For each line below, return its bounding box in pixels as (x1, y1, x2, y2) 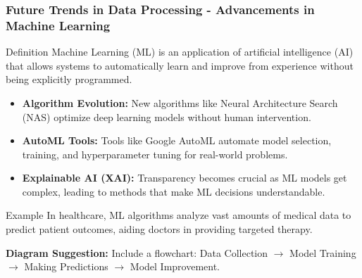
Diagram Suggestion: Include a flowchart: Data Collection (6, 245, 268, 260)
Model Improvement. (130, 259, 220, 274)
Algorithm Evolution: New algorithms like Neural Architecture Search (22, 95, 338, 110)
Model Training (289, 245, 356, 260)
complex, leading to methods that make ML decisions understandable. (22, 184, 325, 198)
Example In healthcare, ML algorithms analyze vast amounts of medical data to (6, 208, 351, 222)
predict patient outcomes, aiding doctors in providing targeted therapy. (6, 222, 313, 236)
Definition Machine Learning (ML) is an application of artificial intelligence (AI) (6, 44, 354, 59)
